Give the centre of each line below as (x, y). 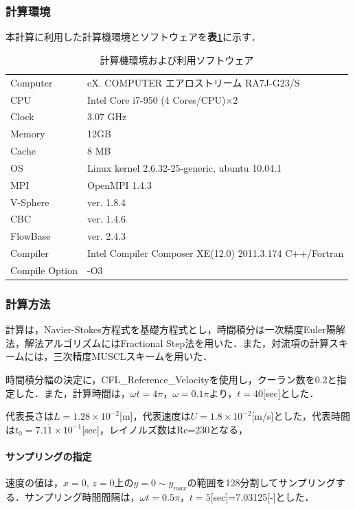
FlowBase (31, 236)
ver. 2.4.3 (107, 236)
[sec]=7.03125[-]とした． (262, 497)
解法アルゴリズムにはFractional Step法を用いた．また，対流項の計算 (176, 342)
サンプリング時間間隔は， (82, 497)
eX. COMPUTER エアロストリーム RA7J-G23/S (194, 82)
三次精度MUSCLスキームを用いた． (133, 356)
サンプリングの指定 (49, 456)
